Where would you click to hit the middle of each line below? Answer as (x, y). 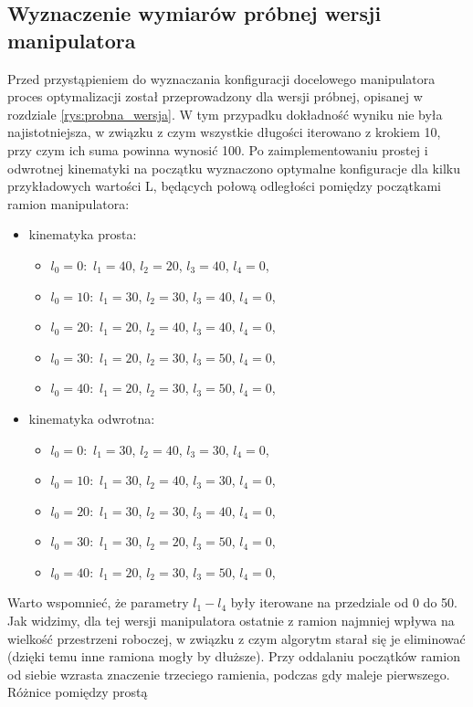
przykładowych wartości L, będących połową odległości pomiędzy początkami (224, 186)
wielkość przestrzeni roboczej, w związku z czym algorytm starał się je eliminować (236, 638)
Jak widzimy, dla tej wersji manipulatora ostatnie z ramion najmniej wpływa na (231, 621)
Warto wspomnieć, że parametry (98, 602)
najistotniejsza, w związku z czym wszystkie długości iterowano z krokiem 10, (224, 132)
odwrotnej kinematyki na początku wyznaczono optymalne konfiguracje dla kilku (234, 168)
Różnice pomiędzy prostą (78, 692)
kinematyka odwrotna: (92, 418)
